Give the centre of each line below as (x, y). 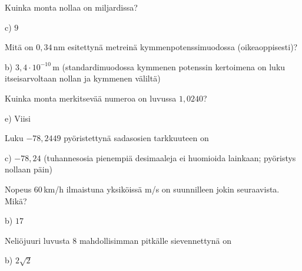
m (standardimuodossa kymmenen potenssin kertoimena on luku (169, 66)
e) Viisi (18, 118)
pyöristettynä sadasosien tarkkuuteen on (136, 138)
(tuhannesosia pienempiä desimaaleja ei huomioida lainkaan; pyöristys (170, 157)
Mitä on (19, 47)
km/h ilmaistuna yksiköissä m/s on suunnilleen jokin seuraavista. (162, 189)
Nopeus (18, 189)
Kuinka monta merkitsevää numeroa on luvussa (91, 98)
